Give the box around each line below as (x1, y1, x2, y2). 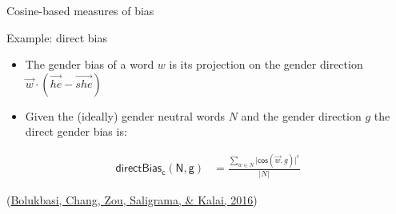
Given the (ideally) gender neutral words (25, 107, 225, 124)
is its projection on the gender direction (169, 56, 363, 73)
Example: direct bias (6, 29, 107, 46)
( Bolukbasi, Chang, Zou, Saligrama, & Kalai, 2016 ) (6, 191, 258, 208)
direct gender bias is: (25, 123, 127, 140)
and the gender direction (241, 107, 362, 124)
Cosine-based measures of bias (6, 2, 154, 18)
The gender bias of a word (25, 56, 154, 73)
